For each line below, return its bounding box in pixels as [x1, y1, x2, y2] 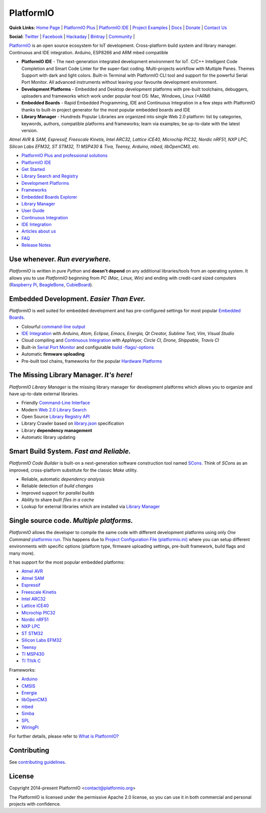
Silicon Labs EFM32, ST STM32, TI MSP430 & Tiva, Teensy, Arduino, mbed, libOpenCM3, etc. [9, 143, 200, 149]
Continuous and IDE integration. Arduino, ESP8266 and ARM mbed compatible [9, 49, 168, 55]
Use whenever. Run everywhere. [9, 255, 111, 264]
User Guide [21, 207, 45, 214]
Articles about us [21, 228, 56, 234]
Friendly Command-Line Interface [21, 400, 91, 406]
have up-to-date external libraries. [9, 391, 79, 397]
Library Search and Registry [21, 173, 78, 179]
